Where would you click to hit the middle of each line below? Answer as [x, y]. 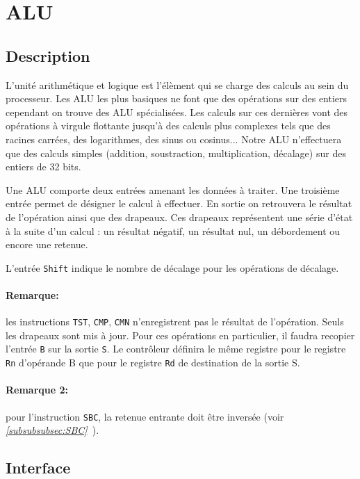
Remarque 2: [37, 390]
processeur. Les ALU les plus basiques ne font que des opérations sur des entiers [177, 98]
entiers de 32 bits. [43, 167]
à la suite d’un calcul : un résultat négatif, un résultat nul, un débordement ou [173, 230]
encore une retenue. [47, 244]
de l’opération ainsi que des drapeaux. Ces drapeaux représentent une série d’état [179, 217]
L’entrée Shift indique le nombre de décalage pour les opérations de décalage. [172, 267]
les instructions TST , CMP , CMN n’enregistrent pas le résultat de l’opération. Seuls [175, 322]
